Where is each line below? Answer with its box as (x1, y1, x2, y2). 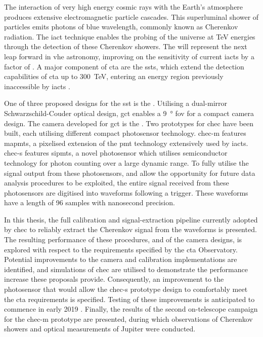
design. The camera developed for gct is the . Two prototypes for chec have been (4, 118, 254, 128)
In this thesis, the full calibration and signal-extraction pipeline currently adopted (4, 214, 258, 224)
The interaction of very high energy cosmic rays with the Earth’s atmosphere (4, 2, 243, 12)
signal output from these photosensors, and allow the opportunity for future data (4, 167, 255, 178)
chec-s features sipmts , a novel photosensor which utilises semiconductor (4, 147, 228, 158)
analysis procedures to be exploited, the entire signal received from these (4, 177, 229, 188)
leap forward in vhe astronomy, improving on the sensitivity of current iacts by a (4, 51, 254, 61)
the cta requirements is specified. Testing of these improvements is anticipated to (4, 293, 255, 304)
